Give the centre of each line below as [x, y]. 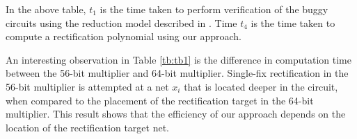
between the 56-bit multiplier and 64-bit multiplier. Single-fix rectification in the [177, 73]
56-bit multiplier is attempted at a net [87, 86]
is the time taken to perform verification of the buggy [214, 9]
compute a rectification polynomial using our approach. [124, 36]
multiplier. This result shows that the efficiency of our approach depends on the [176, 114]
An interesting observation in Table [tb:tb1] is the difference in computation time [178, 59]
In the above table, [46, 9]
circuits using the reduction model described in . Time [121, 22]
